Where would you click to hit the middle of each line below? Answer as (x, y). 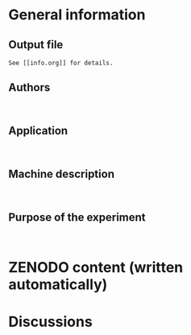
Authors (29, 87)
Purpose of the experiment (77, 217)
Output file (36, 45)
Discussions (50, 322)
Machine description (62, 174)
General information (77, 15)
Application (38, 131)
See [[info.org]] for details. (61, 63)
